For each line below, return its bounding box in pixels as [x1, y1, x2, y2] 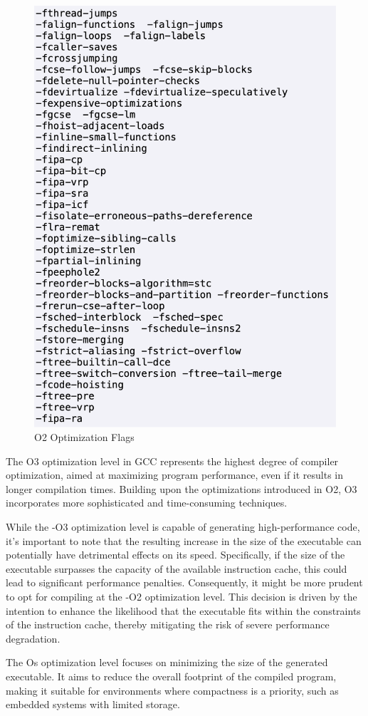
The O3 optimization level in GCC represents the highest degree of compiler [6, 453, 339, 468]
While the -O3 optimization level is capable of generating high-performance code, [6, 519, 360, 534]
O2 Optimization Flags [34, 430, 135, 445]
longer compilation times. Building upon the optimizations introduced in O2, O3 [6, 481, 357, 496]
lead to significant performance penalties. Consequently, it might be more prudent [6, 575, 363, 590]
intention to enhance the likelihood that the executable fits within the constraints [6, 603, 361, 618]
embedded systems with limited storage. [6, 697, 180, 712]
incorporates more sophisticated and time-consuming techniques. [6, 495, 288, 510]
